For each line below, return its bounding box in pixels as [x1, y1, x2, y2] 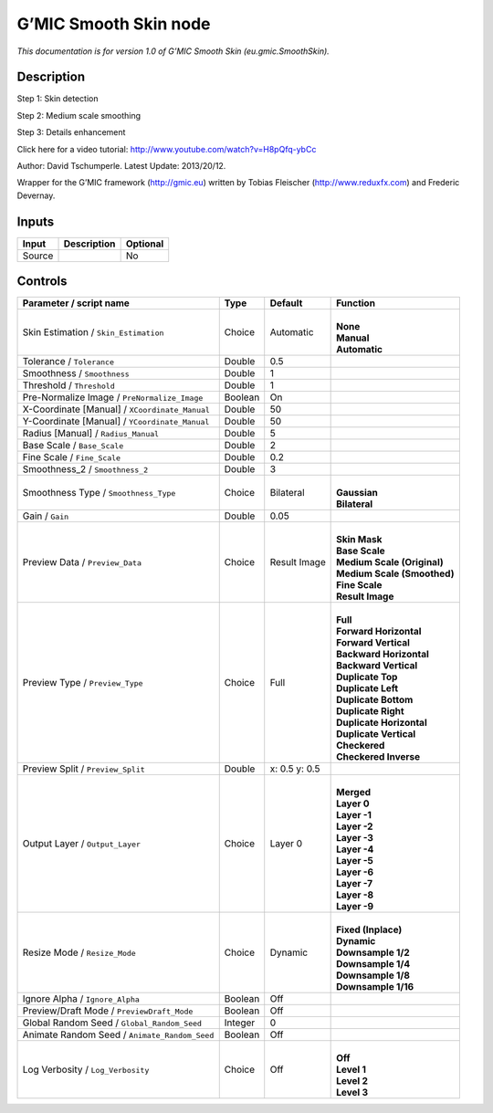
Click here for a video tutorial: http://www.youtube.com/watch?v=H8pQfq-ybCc [16, 143, 317, 154]
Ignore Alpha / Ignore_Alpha [22, 992, 141, 1005]
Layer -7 [336, 877, 373, 890]
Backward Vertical [336, 659, 418, 672]
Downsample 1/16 [336, 981, 414, 993]
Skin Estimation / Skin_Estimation [22, 326, 164, 339]
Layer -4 [336, 843, 374, 856]
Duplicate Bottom [336, 694, 414, 707]
